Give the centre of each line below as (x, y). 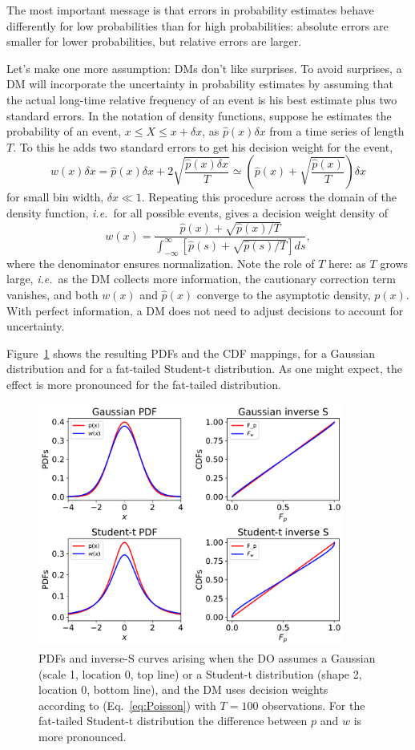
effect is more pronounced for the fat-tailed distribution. (144, 384)
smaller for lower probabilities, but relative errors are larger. (154, 41)
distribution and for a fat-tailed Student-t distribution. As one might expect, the (204, 369)
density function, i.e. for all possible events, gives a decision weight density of (197, 212)
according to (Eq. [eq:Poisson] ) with (127, 705)
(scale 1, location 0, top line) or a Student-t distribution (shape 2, (200, 673)
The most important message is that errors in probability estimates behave (190, 10)
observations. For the (314, 705)
